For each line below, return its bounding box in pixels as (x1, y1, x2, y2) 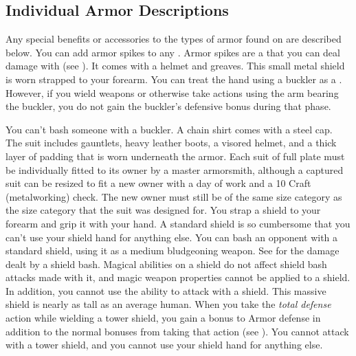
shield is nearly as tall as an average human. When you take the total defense (5, 297, 331, 311)
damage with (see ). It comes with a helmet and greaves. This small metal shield (5, 58, 345, 73)
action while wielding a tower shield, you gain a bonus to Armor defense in (5, 311, 321, 325)
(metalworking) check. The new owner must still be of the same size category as (5, 189, 342, 203)
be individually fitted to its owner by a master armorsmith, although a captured (5, 162, 344, 177)
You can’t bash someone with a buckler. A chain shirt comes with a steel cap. (5, 122, 333, 136)
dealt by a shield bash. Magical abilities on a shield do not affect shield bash (5, 256, 327, 271)
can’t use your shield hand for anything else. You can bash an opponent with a (5, 230, 338, 244)
